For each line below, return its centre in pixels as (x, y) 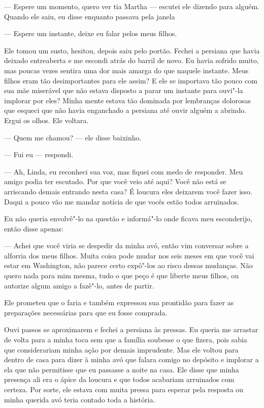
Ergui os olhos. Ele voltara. (46, 120)
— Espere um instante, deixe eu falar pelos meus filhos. (91, 33)
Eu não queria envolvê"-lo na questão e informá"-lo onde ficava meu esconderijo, (128, 218)
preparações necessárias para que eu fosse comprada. (86, 312)
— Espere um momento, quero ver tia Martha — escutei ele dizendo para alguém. (132, 6)
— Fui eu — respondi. (39, 154)
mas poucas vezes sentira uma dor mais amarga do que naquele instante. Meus (126, 70)
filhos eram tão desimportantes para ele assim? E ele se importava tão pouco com (131, 80)
